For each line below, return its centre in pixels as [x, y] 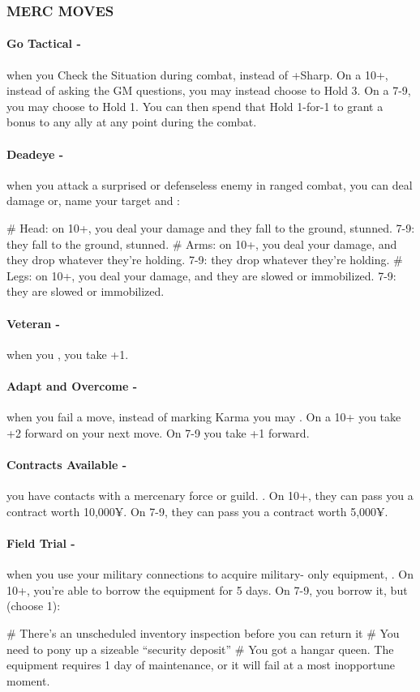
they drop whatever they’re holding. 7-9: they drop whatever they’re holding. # [205, 260]
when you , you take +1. [68, 354]
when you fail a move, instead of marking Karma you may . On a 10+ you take [204, 417]
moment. [28, 680]
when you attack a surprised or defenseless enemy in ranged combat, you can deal [210, 184]
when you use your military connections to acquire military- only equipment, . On [210, 574]
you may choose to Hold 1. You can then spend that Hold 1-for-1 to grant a [195, 106]
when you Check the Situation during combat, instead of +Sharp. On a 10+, [197, 74]
